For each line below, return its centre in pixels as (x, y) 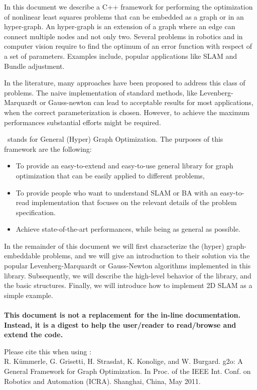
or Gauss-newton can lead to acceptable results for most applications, (146, 102)
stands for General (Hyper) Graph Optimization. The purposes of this (115, 139)
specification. (36, 212)
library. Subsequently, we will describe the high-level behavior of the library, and (128, 275)
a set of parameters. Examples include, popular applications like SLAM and (121, 56)
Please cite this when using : (48, 351)
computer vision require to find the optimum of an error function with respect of (128, 46)
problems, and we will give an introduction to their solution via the (146, 256)
